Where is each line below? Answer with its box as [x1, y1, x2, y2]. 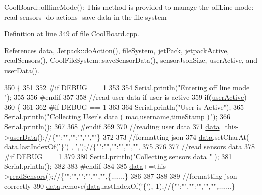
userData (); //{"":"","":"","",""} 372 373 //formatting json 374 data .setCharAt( [9, 131, 249, 142]
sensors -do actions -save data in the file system [20, 11, 167, 22]
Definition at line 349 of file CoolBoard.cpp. [4, 28, 140, 39]
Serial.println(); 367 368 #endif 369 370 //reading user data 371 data [4, 121, 220, 132]
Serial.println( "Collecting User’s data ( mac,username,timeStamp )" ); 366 [4, 111, 230, 122]
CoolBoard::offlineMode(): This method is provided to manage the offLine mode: [4, 2, 254, 12]
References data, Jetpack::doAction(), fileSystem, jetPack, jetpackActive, [4, 45, 229, 55]
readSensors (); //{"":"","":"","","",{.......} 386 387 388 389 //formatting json [9, 170, 237, 181]
